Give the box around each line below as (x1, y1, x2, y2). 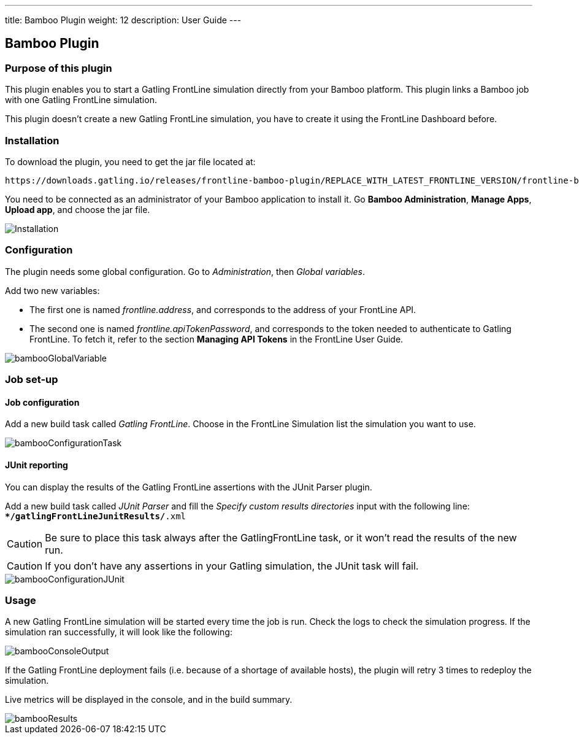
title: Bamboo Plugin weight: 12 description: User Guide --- (5, 15, 242, 25)
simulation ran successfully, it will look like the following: (5, 627, 232, 638)
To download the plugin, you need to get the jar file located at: (5, 156, 256, 167)
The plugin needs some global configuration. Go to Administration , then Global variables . (5, 266, 366, 277)
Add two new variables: (5, 285, 100, 296)
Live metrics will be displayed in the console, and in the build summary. (5, 694, 293, 705)
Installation (5, 134, 59, 147)
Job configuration (5, 397, 80, 408)
